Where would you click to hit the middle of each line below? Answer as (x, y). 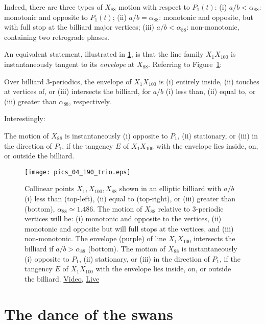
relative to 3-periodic (191, 208)
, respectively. (90, 101)
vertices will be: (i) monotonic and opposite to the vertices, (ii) (123, 218)
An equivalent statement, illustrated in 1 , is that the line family (104, 54)
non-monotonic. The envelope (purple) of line (95, 238)
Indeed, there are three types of (53, 7)
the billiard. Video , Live (62, 278)
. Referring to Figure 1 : (185, 64)
